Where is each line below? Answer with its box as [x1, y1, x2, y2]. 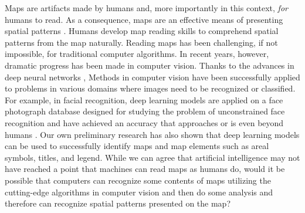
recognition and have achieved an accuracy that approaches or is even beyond [5, 116, 284, 129]
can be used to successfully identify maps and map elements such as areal [5, 140, 269, 152]
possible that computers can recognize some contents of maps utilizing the [5, 174, 271, 186]
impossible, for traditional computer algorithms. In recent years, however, [5, 48, 269, 60]
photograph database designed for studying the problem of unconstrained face [5, 105, 285, 117]
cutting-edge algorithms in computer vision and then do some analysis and [5, 185, 273, 198]
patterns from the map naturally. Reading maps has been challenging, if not [5, 36, 278, 48]
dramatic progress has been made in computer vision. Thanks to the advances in [5, 59, 294, 71]
